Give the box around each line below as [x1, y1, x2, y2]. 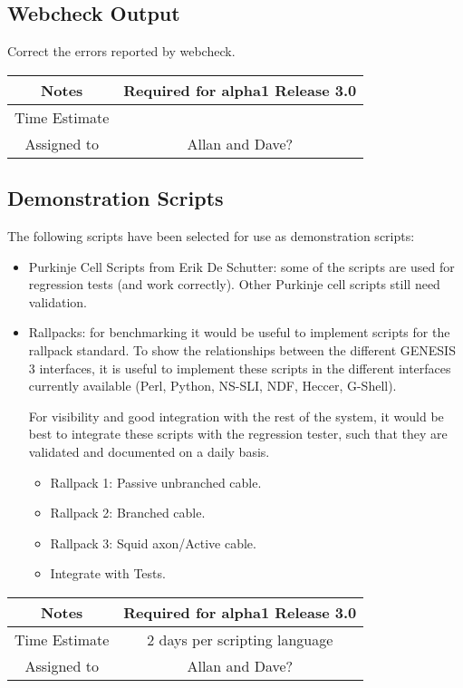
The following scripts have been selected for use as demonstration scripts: [7, 227, 415, 245]
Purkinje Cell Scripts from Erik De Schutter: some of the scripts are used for [28, 257, 455, 276]
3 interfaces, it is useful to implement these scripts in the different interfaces [28, 358, 451, 377]
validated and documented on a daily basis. [28, 441, 270, 460]
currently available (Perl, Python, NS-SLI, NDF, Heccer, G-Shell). [28, 376, 397, 395]
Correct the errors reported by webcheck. [7, 42, 236, 61]
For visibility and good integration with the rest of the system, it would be [28, 406, 444, 425]
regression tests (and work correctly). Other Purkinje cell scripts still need [28, 275, 440, 294]
